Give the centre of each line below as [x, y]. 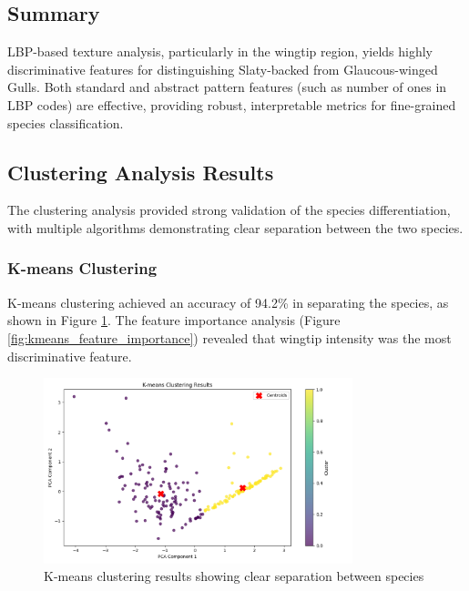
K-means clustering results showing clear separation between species [234, 576]
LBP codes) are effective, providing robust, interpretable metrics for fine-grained [232, 104]
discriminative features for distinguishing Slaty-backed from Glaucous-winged [223, 69]
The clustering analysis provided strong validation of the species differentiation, [229, 210]
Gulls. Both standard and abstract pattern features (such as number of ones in [227, 87]
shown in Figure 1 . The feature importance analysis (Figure [174, 320]
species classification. [66, 122]
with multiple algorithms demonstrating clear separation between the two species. [235, 227]
